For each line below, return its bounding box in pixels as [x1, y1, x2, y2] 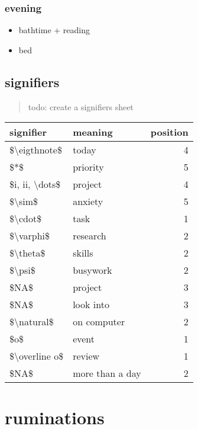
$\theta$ [9, 246, 46, 260]
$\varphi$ [9, 229, 50, 243]
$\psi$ [9, 263, 35, 277]
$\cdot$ [9, 212, 42, 226]
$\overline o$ [9, 349, 64, 363]
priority [73, 160, 104, 174]
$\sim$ [9, 194, 38, 209]
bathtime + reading [18, 24, 90, 36]
